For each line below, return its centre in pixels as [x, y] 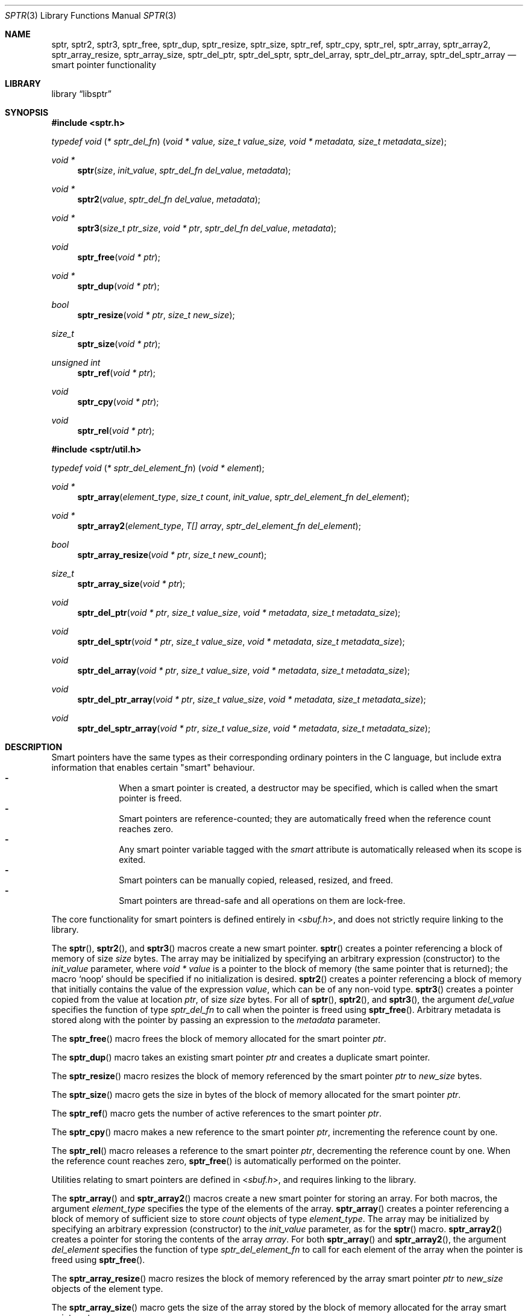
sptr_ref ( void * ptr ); [117, 373]
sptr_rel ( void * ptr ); [116, 431]
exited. [132, 860]
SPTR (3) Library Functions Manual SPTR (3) [91, 15]
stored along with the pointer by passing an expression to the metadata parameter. [216, 1020]
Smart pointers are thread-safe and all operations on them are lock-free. [262, 901]
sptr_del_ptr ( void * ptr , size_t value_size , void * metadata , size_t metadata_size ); [239, 613]
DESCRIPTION [34, 747]
